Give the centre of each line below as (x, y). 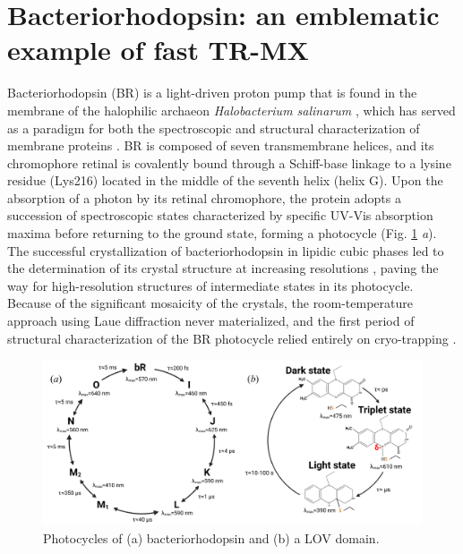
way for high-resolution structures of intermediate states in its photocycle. (210, 285)
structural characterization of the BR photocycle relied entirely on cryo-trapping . (232, 338)
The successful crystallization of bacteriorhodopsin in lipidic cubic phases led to (226, 250)
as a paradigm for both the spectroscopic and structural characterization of (214, 128)
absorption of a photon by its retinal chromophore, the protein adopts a (204, 197)
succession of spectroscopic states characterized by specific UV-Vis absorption (220, 215)
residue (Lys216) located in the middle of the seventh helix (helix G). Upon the (225, 180)
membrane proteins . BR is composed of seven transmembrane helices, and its (221, 145)
